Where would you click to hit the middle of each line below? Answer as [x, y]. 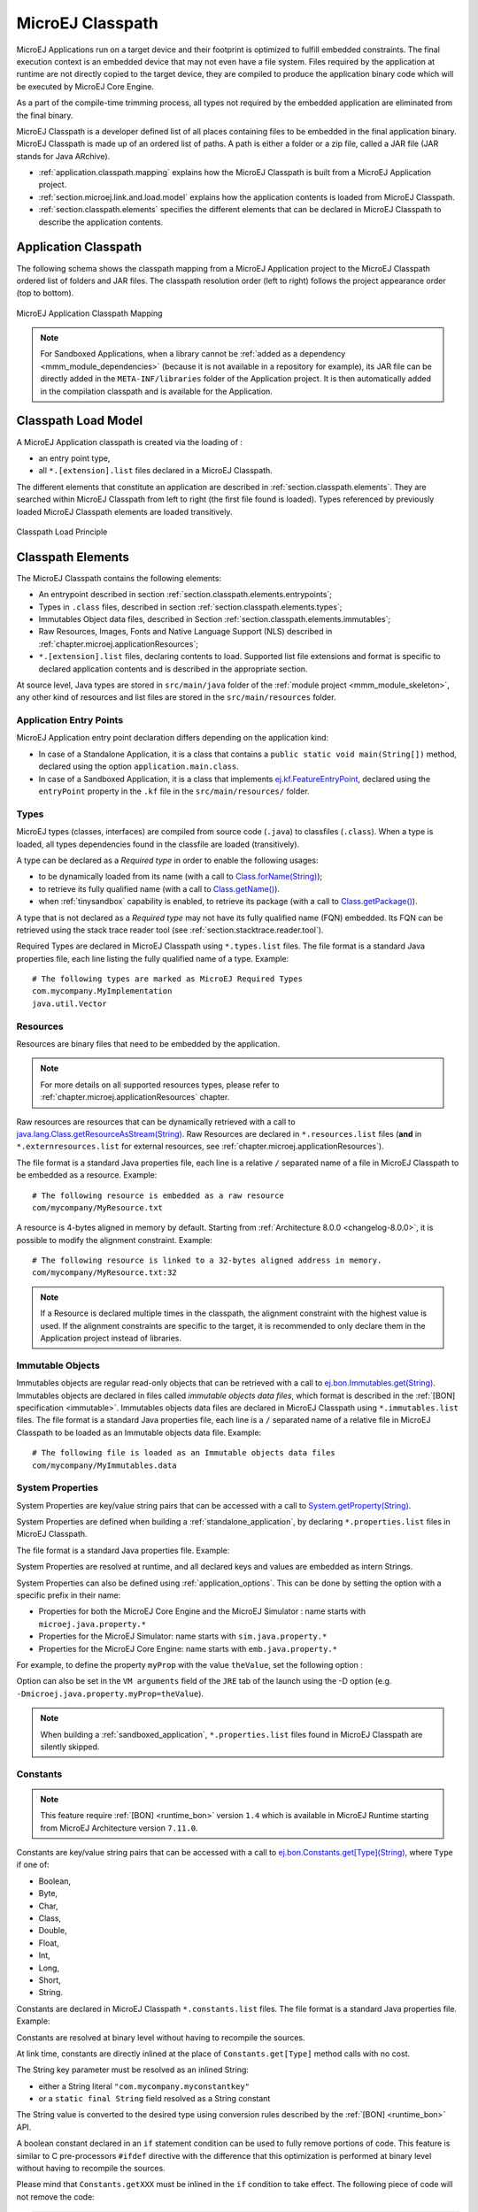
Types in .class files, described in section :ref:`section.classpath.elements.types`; [190, 607]
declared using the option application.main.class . [139, 766]
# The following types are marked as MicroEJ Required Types [167, 979]
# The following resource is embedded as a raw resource [158, 1195]
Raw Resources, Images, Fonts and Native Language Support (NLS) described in [185, 632]
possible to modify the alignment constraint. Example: [114, 1240]
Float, [49, 1943]
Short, [50, 1980]
